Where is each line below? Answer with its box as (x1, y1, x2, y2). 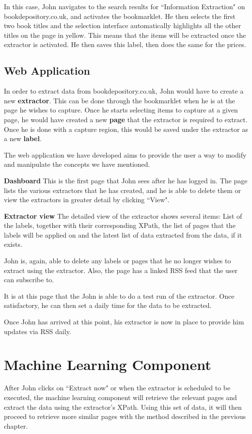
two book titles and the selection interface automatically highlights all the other (4, 20, 241, 31)
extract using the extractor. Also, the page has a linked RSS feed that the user (4, 265, 238, 275)
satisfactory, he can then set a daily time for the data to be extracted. (4, 300, 212, 310)
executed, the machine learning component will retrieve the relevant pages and (4, 392, 237, 402)
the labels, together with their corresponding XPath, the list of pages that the (4, 220, 236, 230)
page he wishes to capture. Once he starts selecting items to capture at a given (4, 105, 238, 115)
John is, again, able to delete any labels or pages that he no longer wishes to (4, 256, 231, 266)
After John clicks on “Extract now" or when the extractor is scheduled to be (4, 383, 231, 393)
